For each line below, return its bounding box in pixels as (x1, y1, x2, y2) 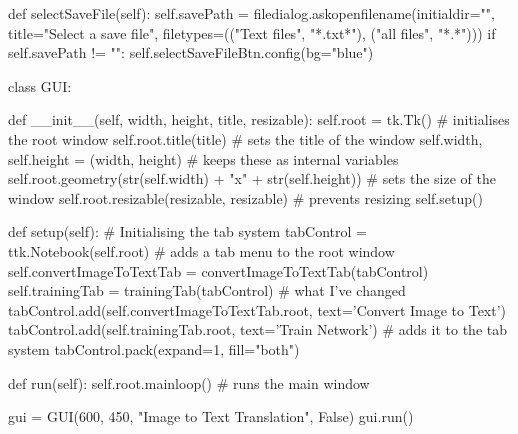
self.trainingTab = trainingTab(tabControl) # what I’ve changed (8, 280, 406, 301)
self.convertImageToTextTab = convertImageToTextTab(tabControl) (8, 260, 429, 281)
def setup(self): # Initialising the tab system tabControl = (8, 221, 367, 242)
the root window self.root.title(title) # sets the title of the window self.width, (8, 128, 483, 149)
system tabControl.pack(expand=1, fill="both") (8, 338, 300, 359)
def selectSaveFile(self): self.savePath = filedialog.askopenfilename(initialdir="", (8, 3, 495, 23)
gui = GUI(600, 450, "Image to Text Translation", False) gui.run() (8, 406, 414, 427)
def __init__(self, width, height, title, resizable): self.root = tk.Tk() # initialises (8, 109, 510, 130)
